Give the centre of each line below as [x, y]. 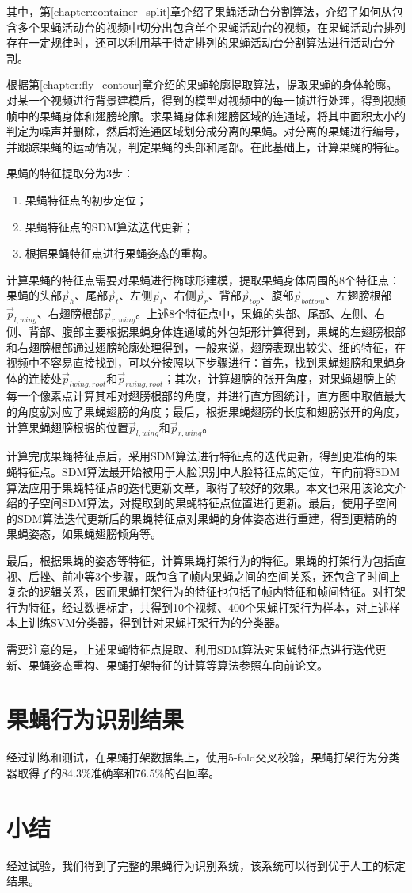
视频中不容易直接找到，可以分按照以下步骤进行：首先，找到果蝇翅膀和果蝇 [200, 363]
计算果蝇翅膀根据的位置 [67, 427]
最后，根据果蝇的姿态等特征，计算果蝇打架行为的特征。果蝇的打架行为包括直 [206, 561]
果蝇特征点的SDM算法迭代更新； [110, 226]
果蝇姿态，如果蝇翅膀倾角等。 [84, 534]
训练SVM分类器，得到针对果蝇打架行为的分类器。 [157, 622]
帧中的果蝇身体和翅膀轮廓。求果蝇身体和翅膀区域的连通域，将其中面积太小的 [206, 115]
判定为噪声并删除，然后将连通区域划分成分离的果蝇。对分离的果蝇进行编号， [206, 131]
